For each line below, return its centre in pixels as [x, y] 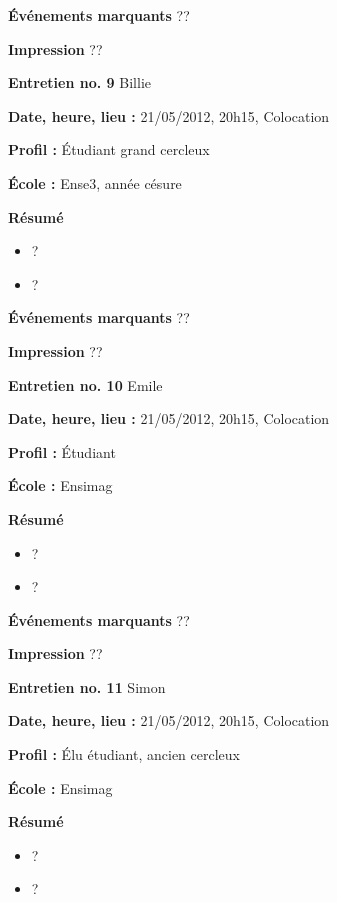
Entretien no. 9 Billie [79, 82]
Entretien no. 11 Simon [87, 686]
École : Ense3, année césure [95, 182]
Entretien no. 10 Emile [85, 384]
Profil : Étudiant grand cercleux [109, 149]
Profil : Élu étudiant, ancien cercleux [124, 754]
